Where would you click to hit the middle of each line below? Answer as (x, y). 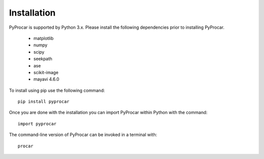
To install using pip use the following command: (57, 90)
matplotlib (44, 38)
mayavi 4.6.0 (46, 79)
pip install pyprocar (44, 102)
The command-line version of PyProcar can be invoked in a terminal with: (83, 135)
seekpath (43, 59)
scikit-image (46, 72)
